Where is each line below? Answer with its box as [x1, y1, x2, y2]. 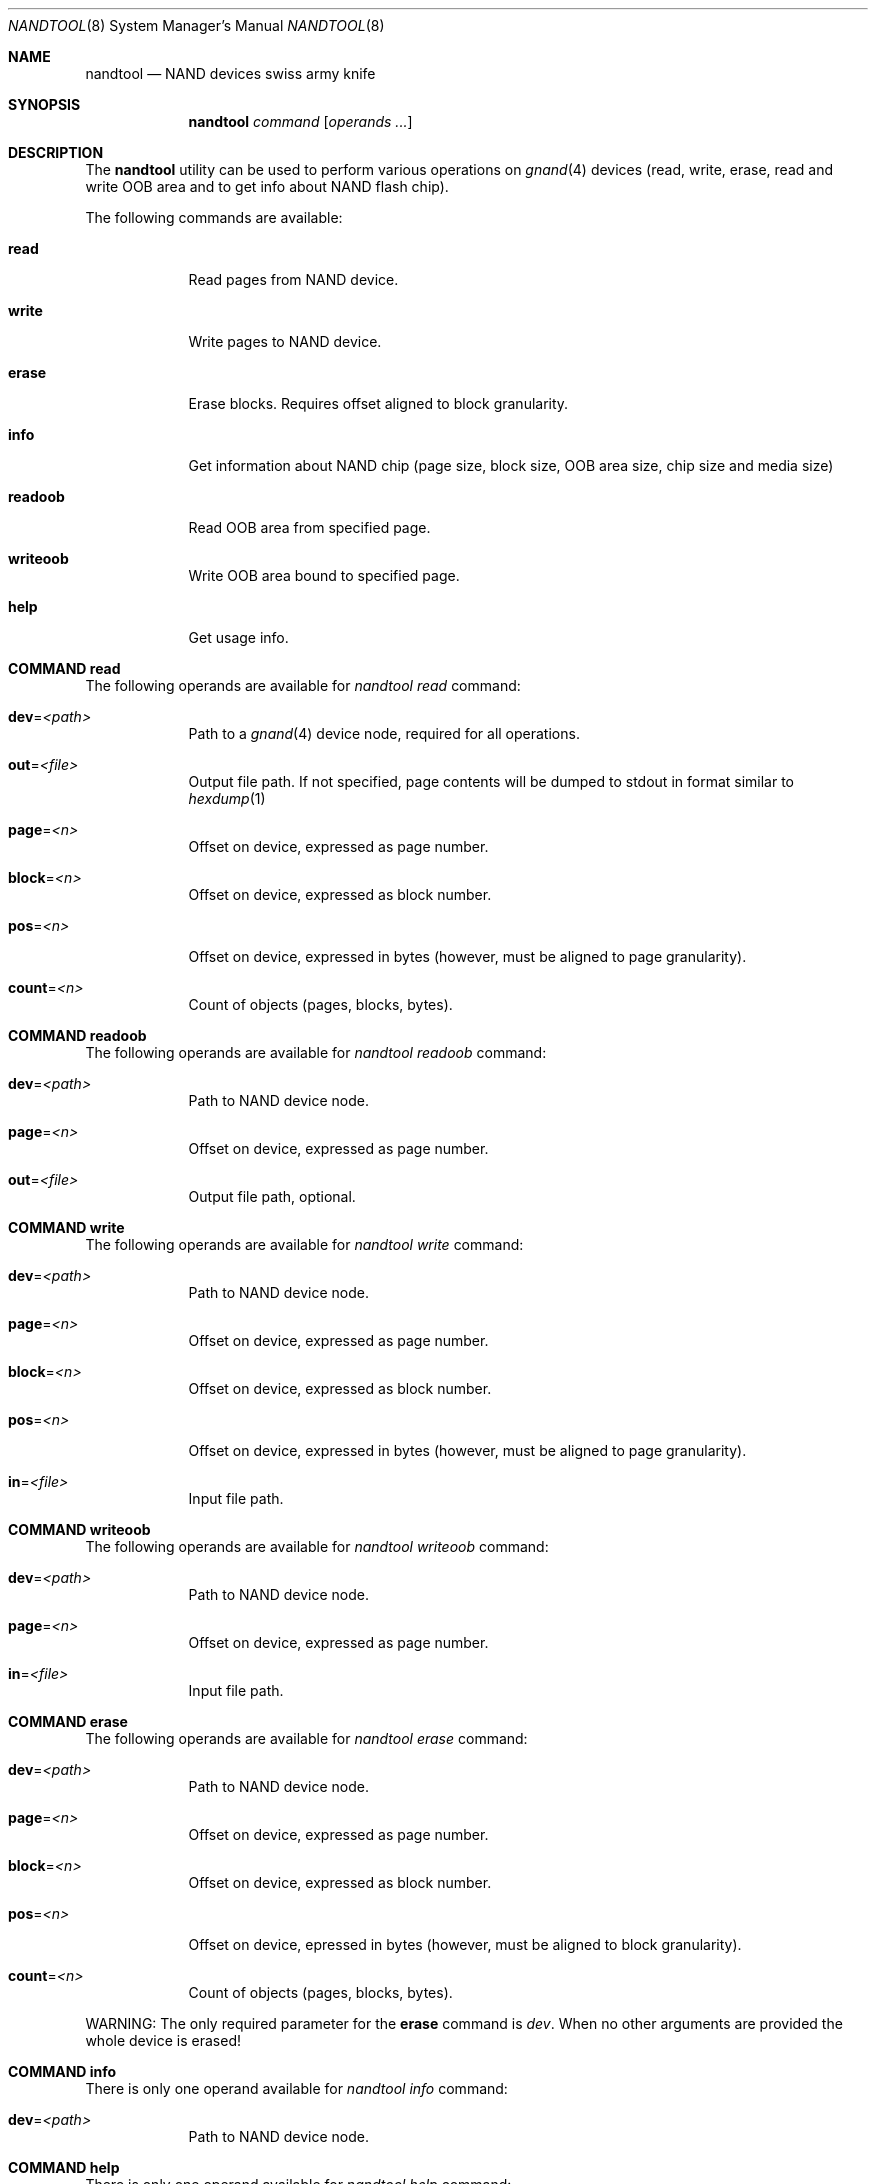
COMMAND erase [8, 1713, 128, 1730]
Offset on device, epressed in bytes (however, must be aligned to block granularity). [188, 1936, 742, 1953]
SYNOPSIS [8, 96, 81, 113]
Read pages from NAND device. [188, 271, 399, 288]
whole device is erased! [85, 2032, 241, 2049]
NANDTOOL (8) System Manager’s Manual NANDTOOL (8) [8, 17, 385, 34]
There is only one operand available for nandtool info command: [85, 2080, 508, 2097]
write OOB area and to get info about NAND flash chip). [85, 178, 449, 195]
